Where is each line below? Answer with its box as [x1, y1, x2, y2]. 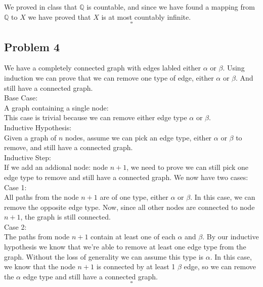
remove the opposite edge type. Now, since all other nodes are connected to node [4, 201, 255, 212]
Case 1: [4, 182, 27, 192]
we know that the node [4, 261, 75, 272]
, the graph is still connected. [20, 211, 111, 222]
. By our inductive [202, 231, 259, 242]
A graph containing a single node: [4, 102, 109, 113]
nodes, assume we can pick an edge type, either [65, 132, 212, 142]
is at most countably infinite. [101, 11, 191, 22]
